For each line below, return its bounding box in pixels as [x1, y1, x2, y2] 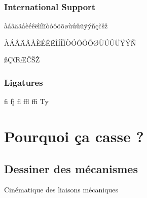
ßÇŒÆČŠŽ [4, 54, 40, 65]
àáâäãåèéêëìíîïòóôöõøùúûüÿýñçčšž [4, 20, 108, 31]
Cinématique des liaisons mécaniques [4, 184, 119, 195]
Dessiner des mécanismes [4, 160, 138, 176]
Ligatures [4, 76, 43, 88]
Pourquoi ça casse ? [4, 126, 144, 146]
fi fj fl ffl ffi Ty [4, 96, 49, 107]
